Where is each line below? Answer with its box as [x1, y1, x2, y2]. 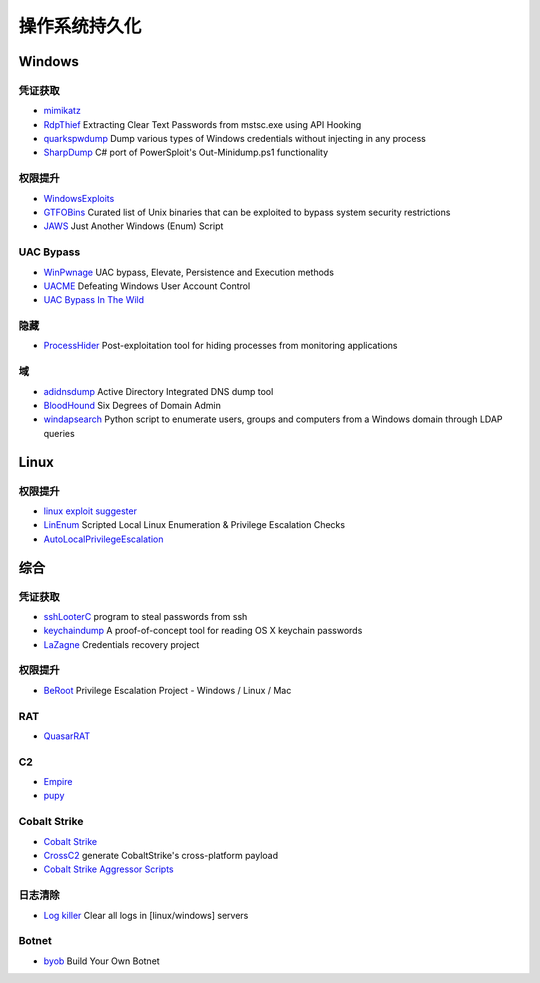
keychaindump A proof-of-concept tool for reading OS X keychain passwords [43, 625, 363, 637]
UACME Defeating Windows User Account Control [43, 280, 251, 292]
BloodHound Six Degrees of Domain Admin [43, 400, 222, 411]
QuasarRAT [43, 730, 91, 742]
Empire [43, 776, 73, 788]
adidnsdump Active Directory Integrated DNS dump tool [43, 385, 274, 397]
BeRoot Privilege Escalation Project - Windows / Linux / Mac [43, 684, 292, 696]
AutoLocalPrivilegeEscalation [43, 533, 164, 545]
